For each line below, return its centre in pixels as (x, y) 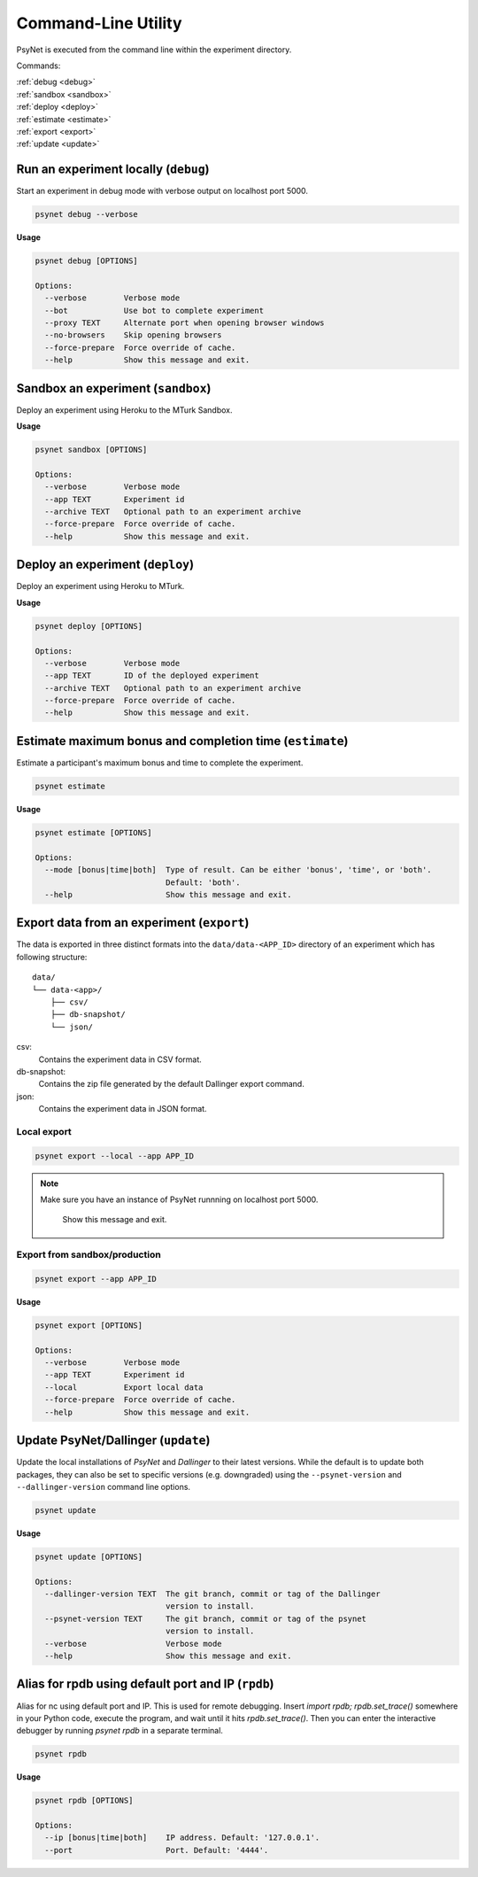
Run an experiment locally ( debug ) (113, 170)
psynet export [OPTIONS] (89, 1325)
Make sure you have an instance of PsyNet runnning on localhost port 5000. (179, 1199)
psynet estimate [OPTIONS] (93, 832)
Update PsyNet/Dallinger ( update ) (113, 1441)
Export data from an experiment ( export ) (133, 923)
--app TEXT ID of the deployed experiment (152, 676)
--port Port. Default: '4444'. (157, 1850)
